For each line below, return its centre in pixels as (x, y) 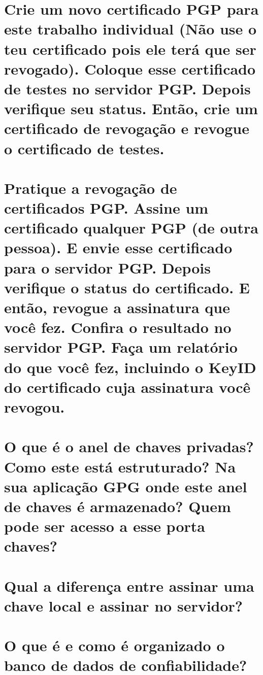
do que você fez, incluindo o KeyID (130, 367)
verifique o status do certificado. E (127, 287)
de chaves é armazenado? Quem (118, 506)
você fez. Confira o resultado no (118, 327)
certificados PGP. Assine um (106, 208)
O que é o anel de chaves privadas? (129, 446)
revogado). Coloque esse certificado (130, 68)
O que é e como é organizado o (114, 645)
